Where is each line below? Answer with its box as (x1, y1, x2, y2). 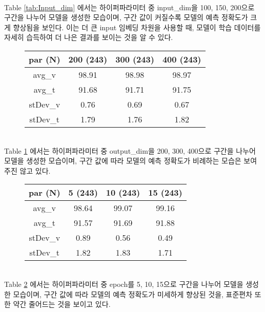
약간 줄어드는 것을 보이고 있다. (13, 299, 111, 309)
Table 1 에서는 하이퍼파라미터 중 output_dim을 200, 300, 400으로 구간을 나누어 (4, 145, 256, 156)
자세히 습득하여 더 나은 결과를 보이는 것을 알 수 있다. (4, 32, 173, 43)
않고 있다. (19, 165, 51, 176)
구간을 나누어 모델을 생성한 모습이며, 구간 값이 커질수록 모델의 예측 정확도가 (4, 12, 248, 23)
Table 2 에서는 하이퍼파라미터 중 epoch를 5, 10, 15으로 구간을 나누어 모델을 (4, 278, 243, 289)
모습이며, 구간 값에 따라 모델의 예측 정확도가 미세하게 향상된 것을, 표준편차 (13, 288, 253, 299)
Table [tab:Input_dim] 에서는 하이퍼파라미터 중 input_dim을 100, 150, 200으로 (4, 2, 255, 12)
